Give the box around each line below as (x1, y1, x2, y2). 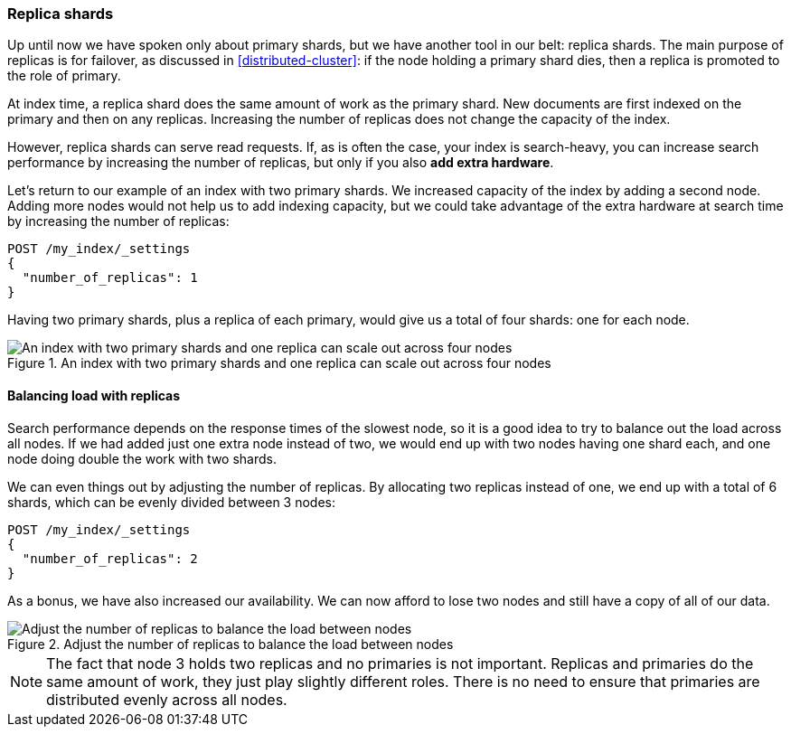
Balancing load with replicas (7, 387, 181, 403)
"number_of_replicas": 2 (22, 550, 198, 566)
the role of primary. (7, 68, 121, 84)
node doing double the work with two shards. (7, 450, 277, 466)
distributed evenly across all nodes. (46, 690, 287, 709)
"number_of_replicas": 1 (22, 270, 198, 286)
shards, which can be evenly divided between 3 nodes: (7, 494, 336, 510)
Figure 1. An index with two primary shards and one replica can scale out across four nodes (7, 355, 551, 372)
